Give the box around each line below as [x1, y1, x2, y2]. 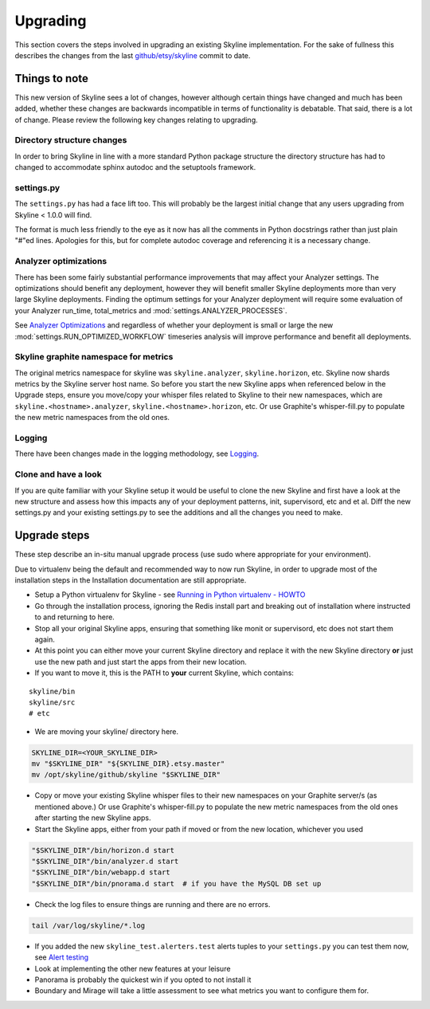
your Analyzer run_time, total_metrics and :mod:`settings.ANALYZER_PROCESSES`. [14, 305, 287, 315]
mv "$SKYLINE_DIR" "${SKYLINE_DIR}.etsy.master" [31, 760, 225, 768]
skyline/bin [29, 686, 76, 696]
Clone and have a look [14, 469, 103, 480]
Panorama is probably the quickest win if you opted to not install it [34, 975, 252, 984]
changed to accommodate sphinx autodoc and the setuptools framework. [14, 163, 256, 172]
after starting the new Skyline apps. [34, 813, 151, 823]
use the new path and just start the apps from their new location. [34, 657, 247, 666]
